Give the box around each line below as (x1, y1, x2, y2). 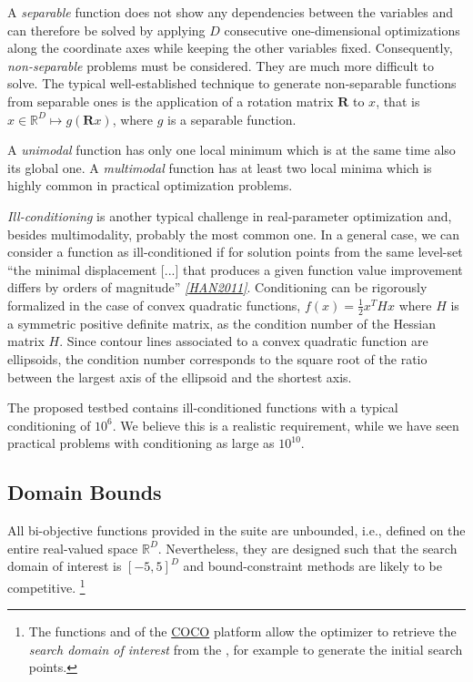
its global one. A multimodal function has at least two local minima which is (7, 158, 432, 177)
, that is (376, 91, 420, 110)
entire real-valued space (7, 538, 138, 557)
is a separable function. (167, 109, 297, 128)
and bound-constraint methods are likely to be (183, 556, 442, 575)
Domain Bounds (7, 478, 162, 506)
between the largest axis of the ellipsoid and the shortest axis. (7, 367, 352, 386)
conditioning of (7, 415, 91, 434)
